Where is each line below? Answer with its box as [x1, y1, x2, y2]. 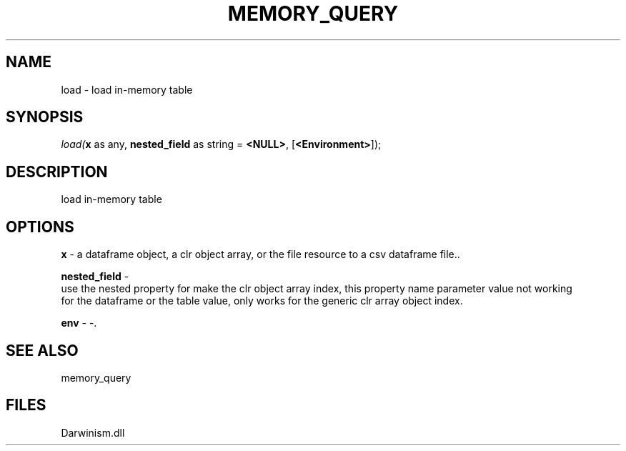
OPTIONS [6, 217, 74, 236]
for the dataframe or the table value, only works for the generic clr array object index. [61, 294, 463, 307]
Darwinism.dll [61, 426, 125, 439]
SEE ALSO [6, 341, 79, 360]
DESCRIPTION [6, 162, 108, 181]
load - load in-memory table [61, 83, 193, 96]
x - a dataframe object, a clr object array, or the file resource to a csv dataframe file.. [61, 248, 460, 261]
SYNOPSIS [6, 108, 84, 127]
